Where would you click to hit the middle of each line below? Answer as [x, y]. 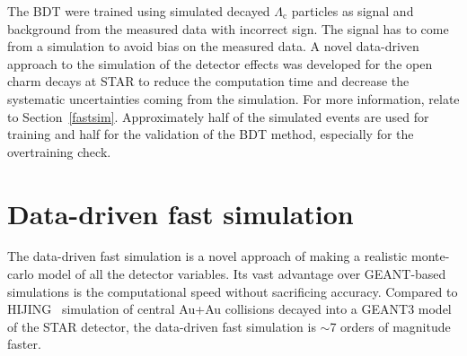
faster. [24, 344]
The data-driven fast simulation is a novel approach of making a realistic [207, 256]
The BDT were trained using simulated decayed [139, 11]
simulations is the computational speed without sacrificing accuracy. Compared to [233, 291]
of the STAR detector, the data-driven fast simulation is [162, 326]
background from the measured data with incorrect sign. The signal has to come [228, 28]
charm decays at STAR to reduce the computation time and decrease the [208, 81]
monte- [430, 256]
